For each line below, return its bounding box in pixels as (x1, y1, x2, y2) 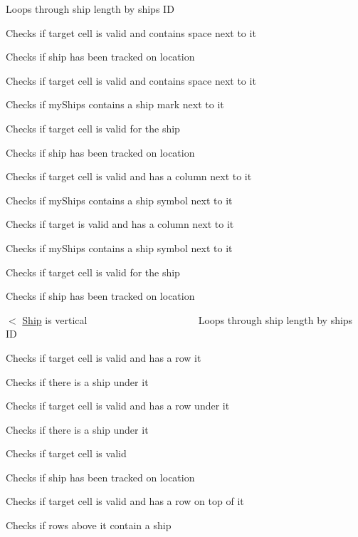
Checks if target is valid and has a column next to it (6, 217, 234, 231)
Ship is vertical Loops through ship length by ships (22, 312, 353, 327)
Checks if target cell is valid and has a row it (6, 350, 201, 365)
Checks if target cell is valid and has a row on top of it (6, 494, 244, 509)
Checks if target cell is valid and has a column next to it (6, 169, 252, 184)
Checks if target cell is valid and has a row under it (6, 398, 230, 413)
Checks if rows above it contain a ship (6, 518, 172, 533)
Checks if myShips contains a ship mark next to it (6, 97, 224, 112)
